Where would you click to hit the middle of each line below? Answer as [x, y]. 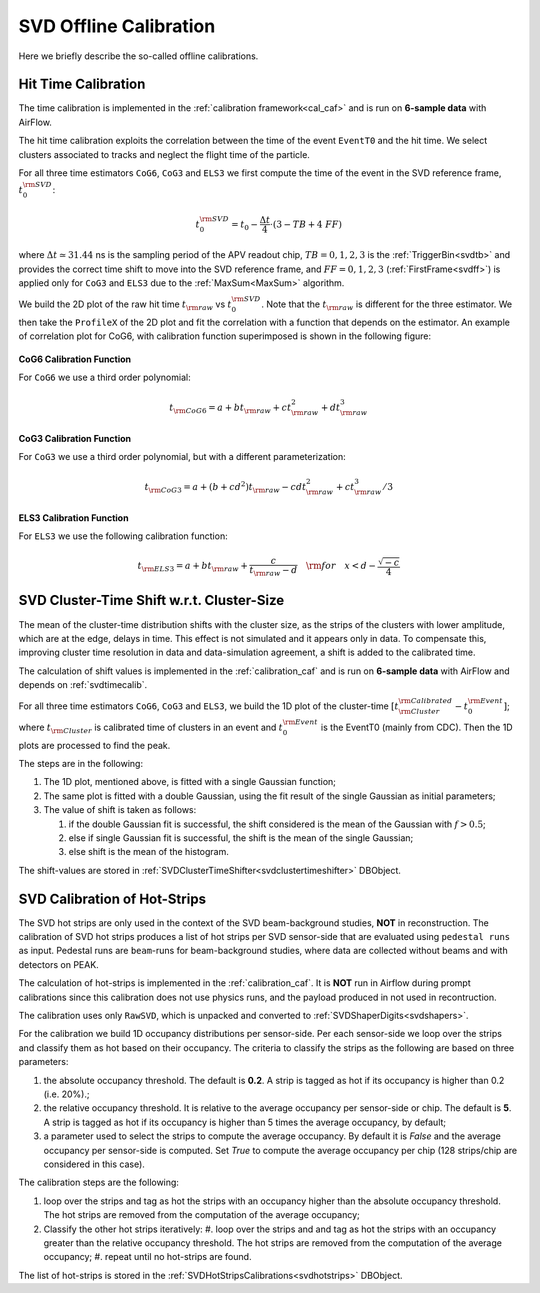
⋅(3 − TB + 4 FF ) [306, 224]
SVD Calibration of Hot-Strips [112, 898]
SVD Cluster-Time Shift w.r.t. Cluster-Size [151, 600]
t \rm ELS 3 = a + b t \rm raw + [193, 567]
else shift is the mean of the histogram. [149, 852]
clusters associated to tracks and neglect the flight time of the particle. [164, 154]
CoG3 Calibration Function [75, 438]
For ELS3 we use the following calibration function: [123, 536]
